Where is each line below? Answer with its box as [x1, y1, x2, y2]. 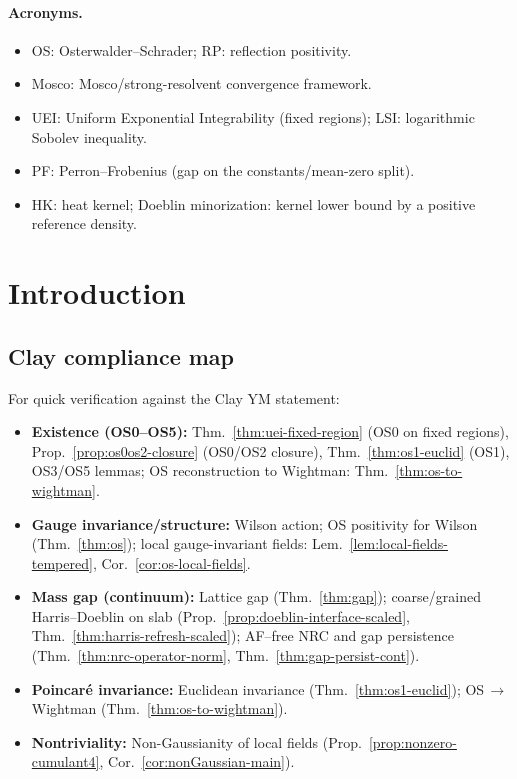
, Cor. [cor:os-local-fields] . [92, 552, 251, 573]
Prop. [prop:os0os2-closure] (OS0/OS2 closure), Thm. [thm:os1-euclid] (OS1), [31, 440, 510, 461]
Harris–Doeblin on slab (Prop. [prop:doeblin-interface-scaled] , [31, 605, 410, 626]
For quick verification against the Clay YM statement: [8, 387, 340, 408]
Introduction [8, 272, 186, 313]
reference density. [31, 213, 137, 234]
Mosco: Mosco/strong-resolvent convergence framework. [31, 73, 372, 94]
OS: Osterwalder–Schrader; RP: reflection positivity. [31, 39, 352, 60]
